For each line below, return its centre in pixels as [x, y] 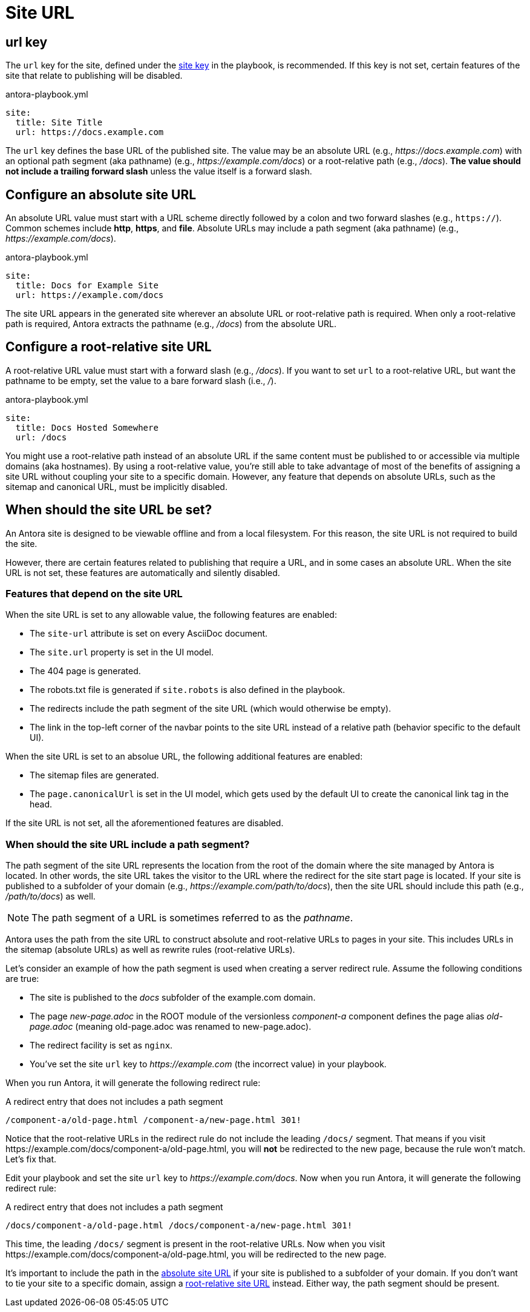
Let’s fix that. [31, 1159]
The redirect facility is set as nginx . [101, 1045]
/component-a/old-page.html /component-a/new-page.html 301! [153, 1120]
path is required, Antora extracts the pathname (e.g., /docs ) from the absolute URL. [171, 324]
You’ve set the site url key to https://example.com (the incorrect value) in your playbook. [208, 1064]
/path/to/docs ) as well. [51, 896]
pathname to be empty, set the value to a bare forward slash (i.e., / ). [141, 380]
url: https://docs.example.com [90, 132]
